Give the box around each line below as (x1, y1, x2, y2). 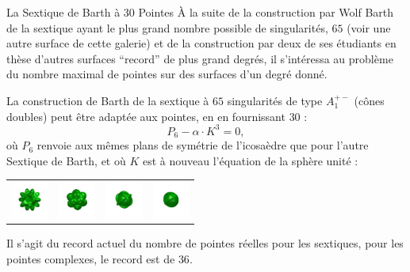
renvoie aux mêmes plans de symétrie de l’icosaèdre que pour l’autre (36, 137, 369, 153)
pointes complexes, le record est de (6, 251, 175, 267)
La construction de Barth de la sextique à (6, 92, 209, 108)
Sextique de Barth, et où (6, 152, 126, 168)
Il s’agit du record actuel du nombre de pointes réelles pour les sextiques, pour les (6, 235, 404, 251)
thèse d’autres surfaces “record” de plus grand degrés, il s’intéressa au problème (6, 50, 393, 66)
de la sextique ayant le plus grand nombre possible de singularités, (6, 19, 328, 36)
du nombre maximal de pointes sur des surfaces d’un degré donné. (6, 66, 328, 82)
